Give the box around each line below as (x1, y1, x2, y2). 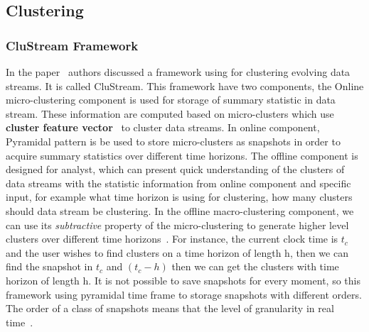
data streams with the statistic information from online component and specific (6, 175, 351, 190)
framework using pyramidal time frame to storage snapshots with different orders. (6, 287, 362, 301)
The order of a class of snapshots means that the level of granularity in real (6, 301, 334, 316)
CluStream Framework (6, 36, 139, 54)
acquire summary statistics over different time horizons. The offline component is (6, 148, 358, 162)
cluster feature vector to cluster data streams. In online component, (6, 120, 320, 135)
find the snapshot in (6, 259, 93, 274)
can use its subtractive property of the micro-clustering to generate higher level (6, 217, 349, 232)
